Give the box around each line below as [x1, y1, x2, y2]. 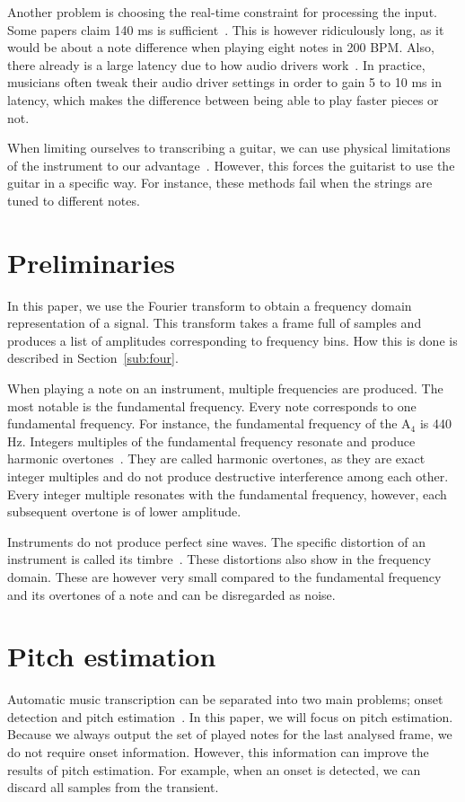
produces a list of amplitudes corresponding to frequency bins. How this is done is [7, 330, 458, 349]
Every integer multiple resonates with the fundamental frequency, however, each [7, 484, 447, 503]
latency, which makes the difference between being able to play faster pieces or [7, 90, 439, 109]
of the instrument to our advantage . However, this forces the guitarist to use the [7, 155, 455, 174]
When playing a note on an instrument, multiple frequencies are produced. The [7, 379, 443, 398]
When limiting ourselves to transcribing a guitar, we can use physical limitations [7, 138, 451, 157]
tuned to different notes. [7, 190, 140, 209]
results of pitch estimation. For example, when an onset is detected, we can [7, 760, 421, 779]
